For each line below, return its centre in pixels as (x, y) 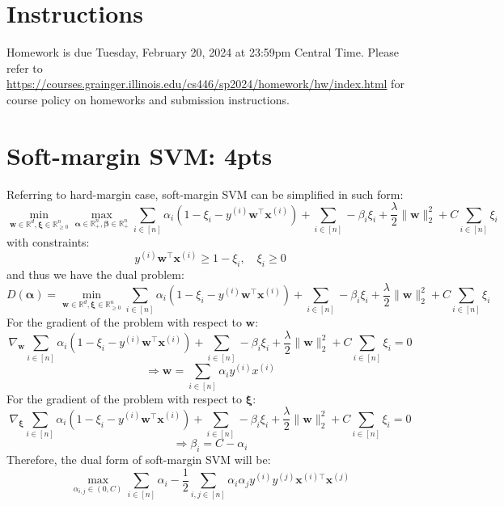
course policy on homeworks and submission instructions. (148, 99)
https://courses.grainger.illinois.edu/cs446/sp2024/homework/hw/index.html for (205, 84)
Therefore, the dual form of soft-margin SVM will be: (139, 460)
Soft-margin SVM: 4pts (140, 155)
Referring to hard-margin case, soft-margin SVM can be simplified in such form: (205, 194)
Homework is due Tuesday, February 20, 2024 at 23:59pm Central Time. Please (203, 52)
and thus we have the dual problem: (95, 274)
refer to (25, 67)
